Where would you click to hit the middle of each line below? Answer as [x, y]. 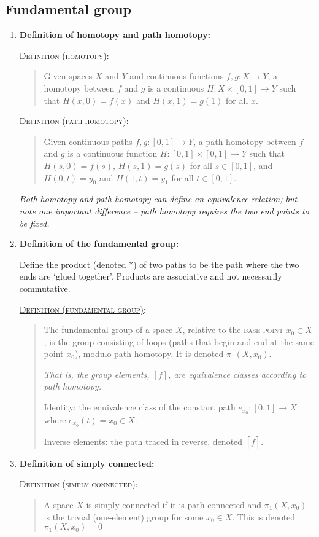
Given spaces [68, 76]
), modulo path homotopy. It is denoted [149, 354]
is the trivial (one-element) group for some [124, 516]
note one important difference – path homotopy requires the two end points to [164, 210]
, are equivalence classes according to [237, 374]
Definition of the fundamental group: [99, 244]
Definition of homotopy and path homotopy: [115, 35]
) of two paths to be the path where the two [216, 264]
